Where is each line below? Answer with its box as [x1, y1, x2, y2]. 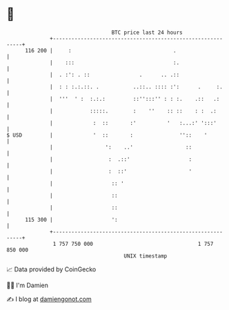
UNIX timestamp [123, 252, 168, 260]
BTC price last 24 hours [111, 29, 183, 36]
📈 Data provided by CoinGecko [6, 265, 97, 273]
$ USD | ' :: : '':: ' [6, 131, 208, 139]
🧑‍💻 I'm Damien [6, 281, 49, 289]
